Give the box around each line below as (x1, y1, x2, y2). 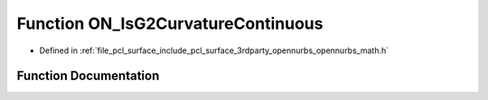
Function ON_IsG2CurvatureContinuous (16, 14, 324, 33)
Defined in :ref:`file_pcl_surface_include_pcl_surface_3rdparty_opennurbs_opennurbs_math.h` (39, 45, 389, 56)
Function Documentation (16, 68, 160, 84)
